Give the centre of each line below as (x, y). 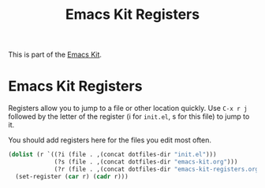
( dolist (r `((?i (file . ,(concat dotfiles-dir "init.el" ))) (112, 155)
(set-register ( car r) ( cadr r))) (72, 176)
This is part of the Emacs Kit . (55, 55)
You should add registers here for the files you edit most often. (110, 140)
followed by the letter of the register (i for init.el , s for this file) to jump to (129, 116)
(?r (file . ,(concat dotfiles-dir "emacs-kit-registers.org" (158, 169)
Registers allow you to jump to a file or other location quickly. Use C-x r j (128, 109)
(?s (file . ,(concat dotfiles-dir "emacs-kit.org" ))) (146, 162)
